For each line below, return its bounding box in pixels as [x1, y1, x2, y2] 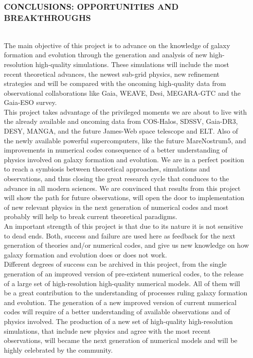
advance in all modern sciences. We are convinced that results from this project [4, 183, 241, 193]
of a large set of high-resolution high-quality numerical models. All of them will [4, 278, 240, 288]
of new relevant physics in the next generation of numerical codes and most [4, 202, 229, 212]
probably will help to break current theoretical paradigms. [4, 211, 178, 222]
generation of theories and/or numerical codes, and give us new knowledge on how [4, 240, 249, 250]
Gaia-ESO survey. [4, 97, 57, 107]
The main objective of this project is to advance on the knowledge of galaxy [4, 40, 230, 50]
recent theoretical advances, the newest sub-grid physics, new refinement [4, 68, 220, 79]
